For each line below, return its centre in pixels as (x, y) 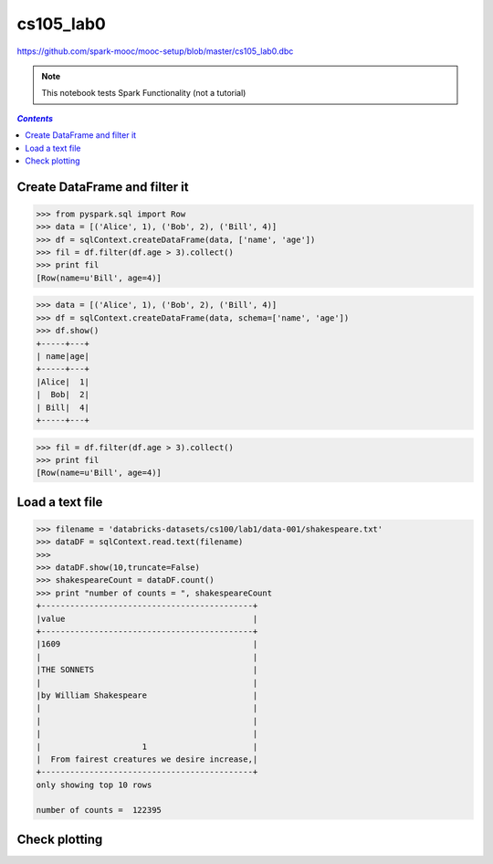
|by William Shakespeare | (147, 695)
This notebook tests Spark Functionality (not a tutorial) (144, 93)
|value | (147, 618)
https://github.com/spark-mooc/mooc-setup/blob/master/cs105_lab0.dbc (155, 51)
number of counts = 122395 (99, 810)
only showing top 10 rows (94, 785)
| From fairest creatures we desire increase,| (147, 759)
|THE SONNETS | (147, 670)
